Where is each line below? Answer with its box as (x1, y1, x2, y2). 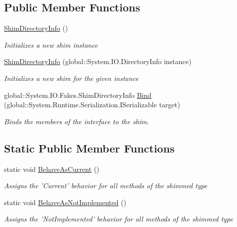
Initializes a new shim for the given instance (4, 73, 139, 83)
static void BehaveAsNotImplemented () (4, 197, 127, 207)
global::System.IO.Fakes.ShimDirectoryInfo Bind (4, 89, 152, 100)
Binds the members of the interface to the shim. (4, 116, 149, 126)
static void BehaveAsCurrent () (4, 163, 99, 174)
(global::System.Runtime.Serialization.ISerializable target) (4, 99, 180, 110)
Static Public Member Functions (4, 140, 175, 155)
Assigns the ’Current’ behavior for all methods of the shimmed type (4, 180, 208, 191)
